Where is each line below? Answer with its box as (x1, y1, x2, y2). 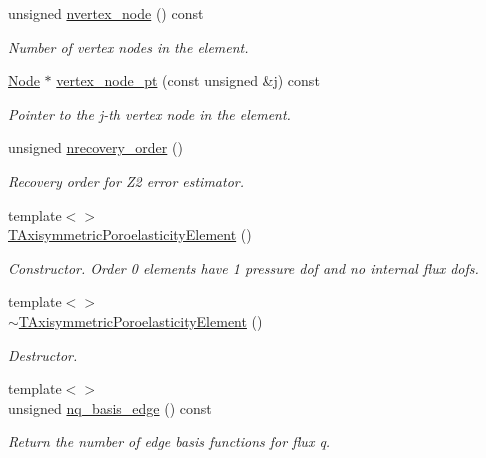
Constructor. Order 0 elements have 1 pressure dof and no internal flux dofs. (8, 257, 479, 278)
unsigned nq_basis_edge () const (8, 397, 212, 418)
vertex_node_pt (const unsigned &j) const (56, 70, 320, 91)
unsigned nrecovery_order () (8, 137, 183, 158)
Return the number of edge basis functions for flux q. (8, 431, 331, 452)
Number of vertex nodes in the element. (8, 36, 249, 57)
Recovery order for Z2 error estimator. (8, 170, 245, 191)
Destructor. (8, 344, 78, 365)
